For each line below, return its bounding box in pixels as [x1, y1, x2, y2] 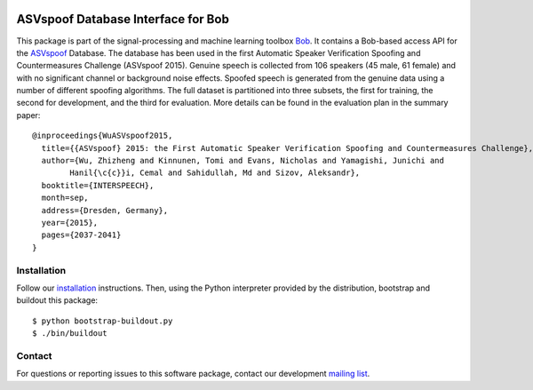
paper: [16, 109, 41, 120]
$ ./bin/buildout [32, 329, 107, 338]
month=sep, [41, 193, 89, 203]
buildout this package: [16, 295, 98, 306]
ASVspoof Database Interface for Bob [16, 12, 230, 27]
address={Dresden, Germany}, [41, 205, 169, 215]
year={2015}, [41, 218, 99, 227]
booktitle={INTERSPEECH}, [41, 180, 155, 190]
